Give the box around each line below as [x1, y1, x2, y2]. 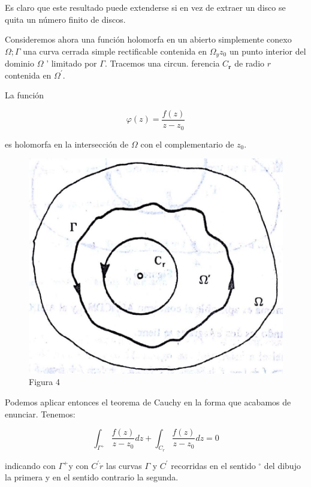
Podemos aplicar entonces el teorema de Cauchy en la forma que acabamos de [5, 395, 291, 408]
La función [5, 89, 44, 101]
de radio [234, 57, 265, 70]
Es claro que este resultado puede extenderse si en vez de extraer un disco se [5, 1, 286, 13]
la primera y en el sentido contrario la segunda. [5, 471, 179, 483]
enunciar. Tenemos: [5, 407, 76, 420]
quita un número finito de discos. [5, 13, 126, 25]
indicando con [5, 459, 56, 471]
